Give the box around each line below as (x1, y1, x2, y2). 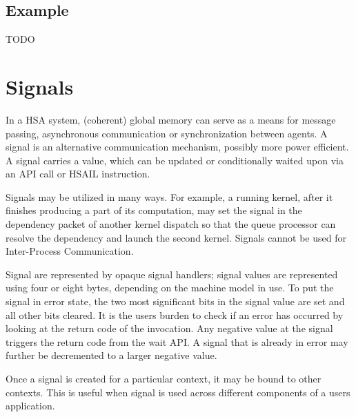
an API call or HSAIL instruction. (6, 166, 150, 181)
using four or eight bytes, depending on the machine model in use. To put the (6, 280, 334, 295)
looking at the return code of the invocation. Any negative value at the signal (6, 321, 333, 336)
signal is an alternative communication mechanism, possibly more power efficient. (6, 139, 349, 154)
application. (6, 398, 55, 413)
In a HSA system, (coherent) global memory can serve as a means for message (6, 112, 336, 126)
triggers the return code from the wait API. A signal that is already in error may (6, 334, 348, 349)
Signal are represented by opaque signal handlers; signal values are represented (6, 266, 338, 281)
